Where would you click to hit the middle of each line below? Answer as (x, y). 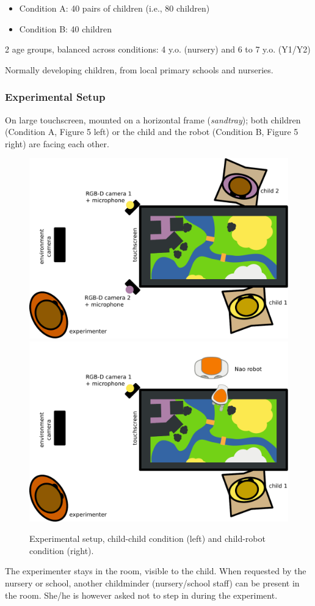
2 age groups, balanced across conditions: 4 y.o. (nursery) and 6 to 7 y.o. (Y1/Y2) (158, 49)
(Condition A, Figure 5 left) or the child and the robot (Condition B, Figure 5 (152, 132)
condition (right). (62, 550)
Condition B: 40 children (65, 28)
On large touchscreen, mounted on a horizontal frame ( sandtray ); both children (153, 119)
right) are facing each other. (57, 143)
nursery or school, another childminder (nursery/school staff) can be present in (152, 582)
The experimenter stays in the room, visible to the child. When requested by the (156, 571)
